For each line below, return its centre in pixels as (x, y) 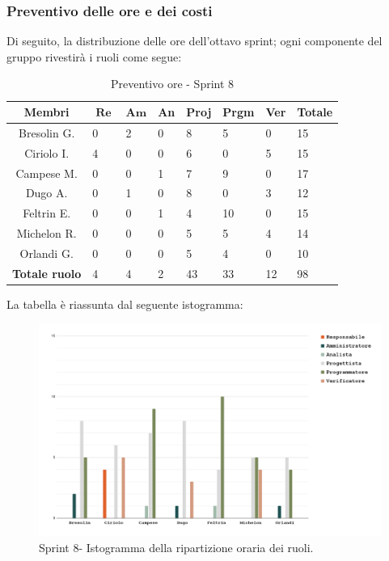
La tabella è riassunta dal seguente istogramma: (125, 304)
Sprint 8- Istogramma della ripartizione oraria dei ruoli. (176, 547)
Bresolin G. (47, 132)
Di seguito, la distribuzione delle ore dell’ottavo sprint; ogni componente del (194, 41)
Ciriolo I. (47, 152)
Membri (47, 112)
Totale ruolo (47, 273)
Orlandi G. (47, 253)
